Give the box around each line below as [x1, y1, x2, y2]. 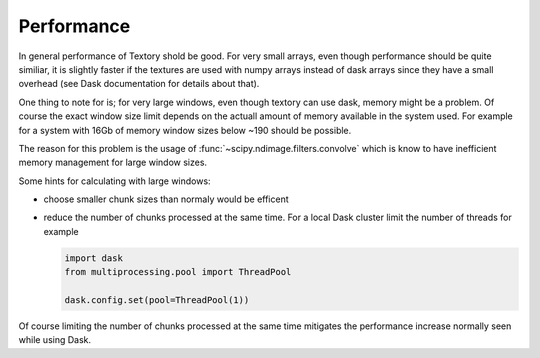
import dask [64, 252, 124, 264]
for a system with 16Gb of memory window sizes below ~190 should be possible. [18, 124, 352, 136]
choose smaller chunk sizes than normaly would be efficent [43, 193, 289, 205]
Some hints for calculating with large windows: [18, 175, 211, 187]
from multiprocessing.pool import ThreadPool [64, 266, 292, 278]
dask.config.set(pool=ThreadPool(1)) [64, 295, 250, 305]
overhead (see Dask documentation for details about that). [18, 78, 260, 90]
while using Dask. [18, 334, 92, 346]
